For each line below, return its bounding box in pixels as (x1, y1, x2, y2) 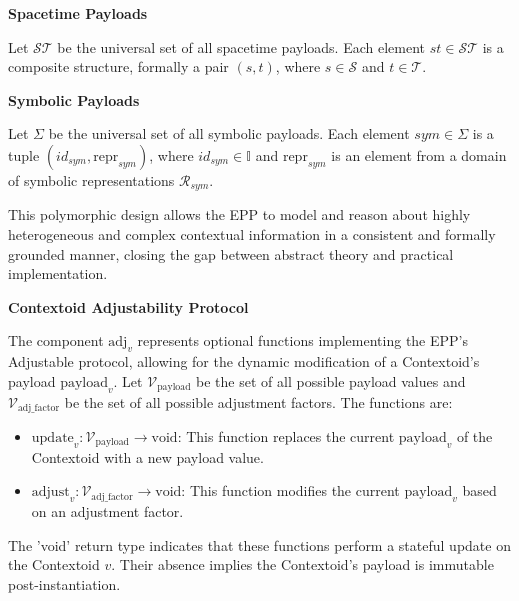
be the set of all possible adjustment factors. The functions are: (64, 391, 453, 412)
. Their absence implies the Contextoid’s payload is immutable (111, 554, 494, 575)
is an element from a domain (331, 144, 507, 165)
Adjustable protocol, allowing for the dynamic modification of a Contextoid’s (8, 351, 480, 372)
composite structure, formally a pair (8, 56, 229, 77)
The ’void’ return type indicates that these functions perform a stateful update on (8, 534, 511, 555)
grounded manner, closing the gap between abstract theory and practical (8, 243, 454, 264)
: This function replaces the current (177, 426, 395, 447)
